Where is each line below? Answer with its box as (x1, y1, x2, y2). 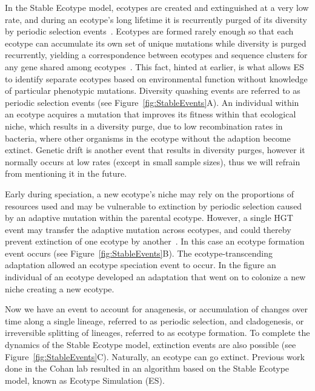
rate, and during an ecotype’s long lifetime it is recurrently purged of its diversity (5, 13, 307, 25)
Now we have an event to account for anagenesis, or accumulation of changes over (5, 303, 308, 315)
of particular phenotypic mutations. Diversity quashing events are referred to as (5, 84, 300, 97)
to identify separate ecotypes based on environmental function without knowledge (5, 72, 308, 85)
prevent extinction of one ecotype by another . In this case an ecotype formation (5, 235, 305, 248)
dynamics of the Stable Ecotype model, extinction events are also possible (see (5, 338, 296, 351)
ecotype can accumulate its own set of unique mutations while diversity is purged (5, 36, 307, 49)
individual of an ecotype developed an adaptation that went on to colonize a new (5, 271, 306, 283)
